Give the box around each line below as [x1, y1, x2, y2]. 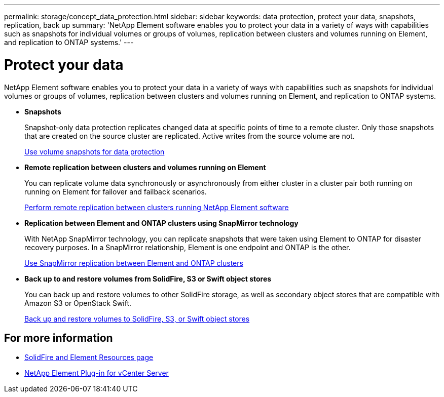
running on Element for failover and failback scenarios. [24, 187, 207, 196]
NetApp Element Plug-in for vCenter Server [24, 369, 169, 378]
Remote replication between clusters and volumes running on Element [24, 163, 266, 172]
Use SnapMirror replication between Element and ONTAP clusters [24, 258, 243, 267]
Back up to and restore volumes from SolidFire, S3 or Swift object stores [24, 274, 272, 283]
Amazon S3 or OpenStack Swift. [24, 298, 132, 307]
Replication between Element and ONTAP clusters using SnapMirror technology [24, 218, 299, 227]
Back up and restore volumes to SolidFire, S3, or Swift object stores [24, 314, 250, 323]
